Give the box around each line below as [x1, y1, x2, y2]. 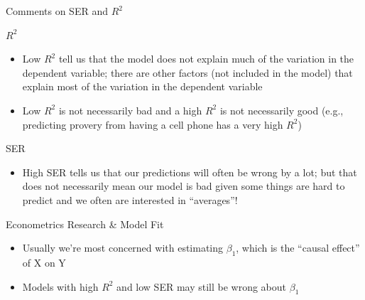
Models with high [22, 279, 99, 294]
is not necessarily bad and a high [58, 102, 202, 117]
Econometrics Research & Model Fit [6, 216, 164, 231]
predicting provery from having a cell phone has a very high [22, 117, 283, 132]
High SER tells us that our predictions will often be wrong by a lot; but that [22, 164, 357, 179]
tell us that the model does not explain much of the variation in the [58, 51, 354, 66]
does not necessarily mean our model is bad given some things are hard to [22, 178, 345, 193]
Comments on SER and [6, 4, 108, 18]
